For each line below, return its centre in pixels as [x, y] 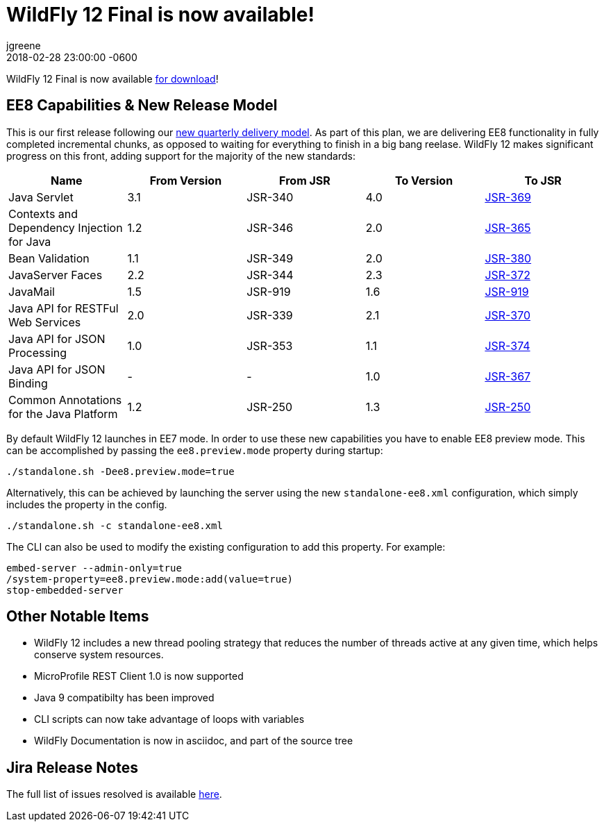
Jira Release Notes [72, 767]
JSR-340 [270, 197]
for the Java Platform [63, 414]
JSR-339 [270, 315]
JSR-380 [508, 258]
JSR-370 [508, 315]
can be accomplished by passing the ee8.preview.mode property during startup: [195, 450]
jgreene [24, 45]
